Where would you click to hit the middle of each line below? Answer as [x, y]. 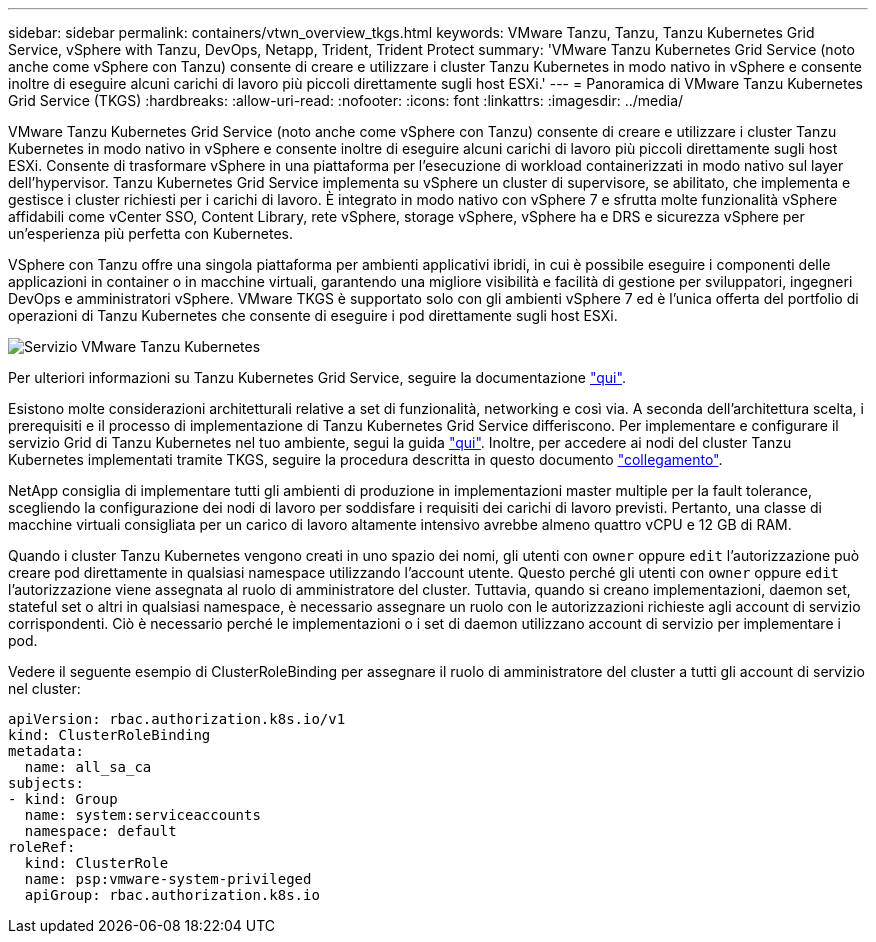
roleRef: [42, 847]
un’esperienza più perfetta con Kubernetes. [150, 233]
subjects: [46, 783]
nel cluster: [44, 688]
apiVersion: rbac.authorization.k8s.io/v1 [177, 719]
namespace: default [100, 831]
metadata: [46, 751]
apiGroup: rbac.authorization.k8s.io [172, 895]
